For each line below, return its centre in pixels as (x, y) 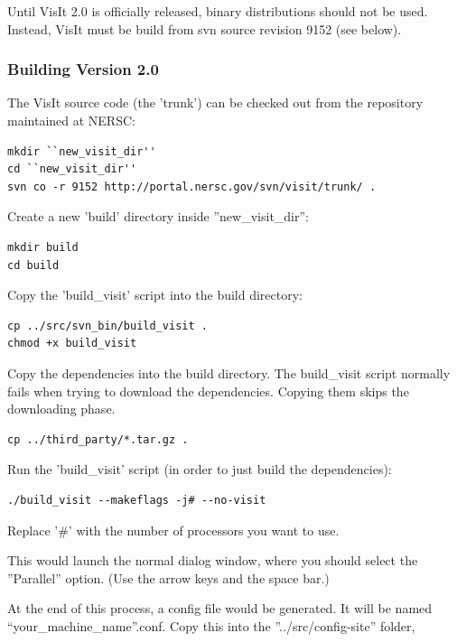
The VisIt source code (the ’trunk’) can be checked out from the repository (215, 102)
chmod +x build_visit (72, 344)
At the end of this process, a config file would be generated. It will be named (220, 608)
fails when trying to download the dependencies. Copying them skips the (208, 391)
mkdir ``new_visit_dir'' (82, 151)
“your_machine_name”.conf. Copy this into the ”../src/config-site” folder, (211, 625)
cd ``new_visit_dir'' (72, 169)
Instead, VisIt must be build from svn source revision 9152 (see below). (205, 28)
